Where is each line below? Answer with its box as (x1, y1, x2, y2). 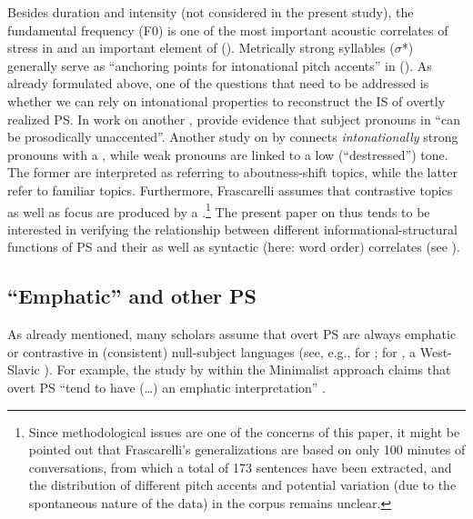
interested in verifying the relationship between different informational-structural (7, 219, 458, 238)
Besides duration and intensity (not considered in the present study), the (7, 3, 414, 21)
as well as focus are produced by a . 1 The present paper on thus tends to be (7, 199, 430, 221)
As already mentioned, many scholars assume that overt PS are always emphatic (7, 324, 457, 344)
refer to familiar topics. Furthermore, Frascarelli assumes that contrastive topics (7, 180, 453, 199)
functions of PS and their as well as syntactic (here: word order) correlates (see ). (7, 237, 460, 256)
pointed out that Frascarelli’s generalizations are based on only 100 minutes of (28, 440, 466, 459)
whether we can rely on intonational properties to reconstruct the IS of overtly (7, 91, 446, 110)
